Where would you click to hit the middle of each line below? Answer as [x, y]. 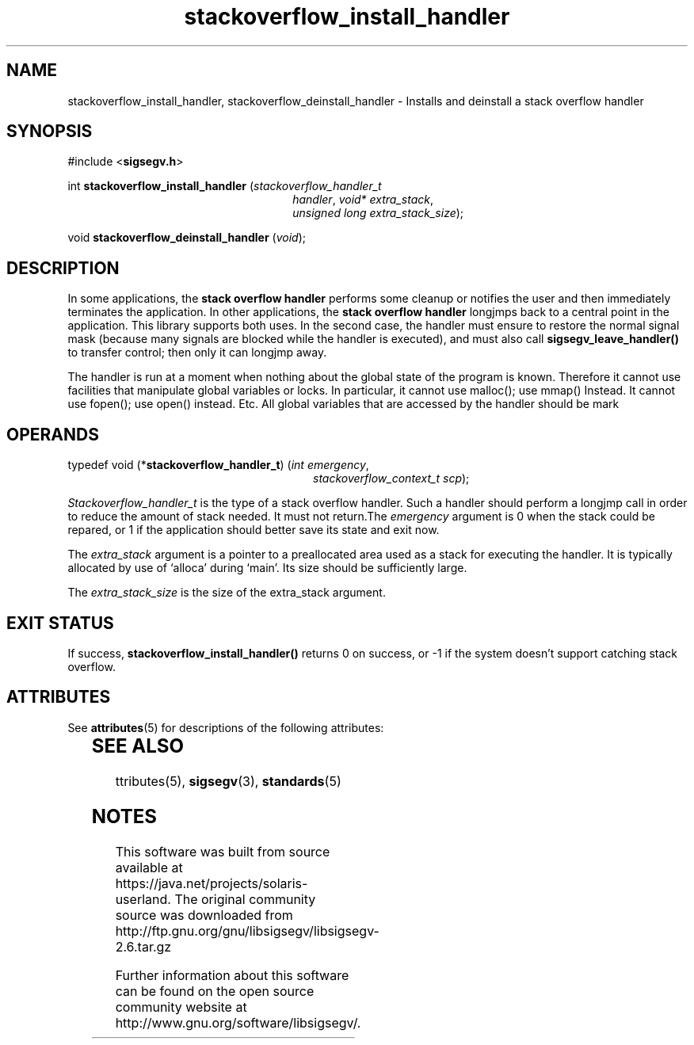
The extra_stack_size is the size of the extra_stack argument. [227, 593]
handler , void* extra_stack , [363, 200]
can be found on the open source [215, 991]
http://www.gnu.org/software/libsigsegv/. [238, 1022]
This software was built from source [223, 851]
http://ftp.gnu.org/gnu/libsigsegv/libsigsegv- [247, 931]
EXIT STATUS [60, 623]
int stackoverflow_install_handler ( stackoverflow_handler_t [225, 186]
